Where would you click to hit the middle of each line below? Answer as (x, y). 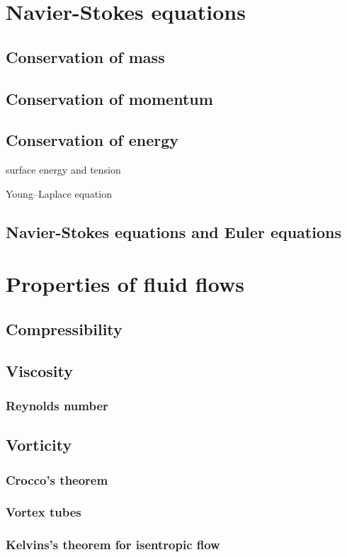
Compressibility (64, 328)
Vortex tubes (44, 512)
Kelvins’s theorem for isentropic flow (113, 545)
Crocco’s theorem (57, 479)
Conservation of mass (85, 56)
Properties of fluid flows (125, 284)
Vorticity (39, 445)
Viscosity (39, 370)
